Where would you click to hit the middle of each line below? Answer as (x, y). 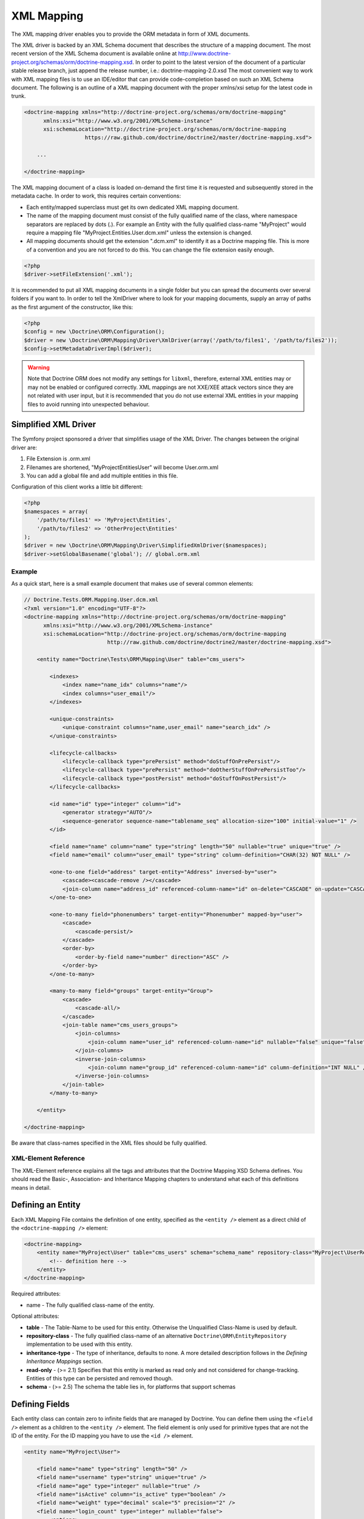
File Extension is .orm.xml (58, 459)
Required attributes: (36, 1294)
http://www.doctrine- (204, 53)
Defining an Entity (46, 1205)
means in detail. (31, 1187)
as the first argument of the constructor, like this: (72, 307)
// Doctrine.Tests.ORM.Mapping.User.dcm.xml (91, 600)
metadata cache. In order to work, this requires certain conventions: (96, 196)
